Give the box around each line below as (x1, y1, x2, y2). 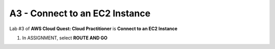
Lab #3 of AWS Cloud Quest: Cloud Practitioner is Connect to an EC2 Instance (9, 26, 178, 32)
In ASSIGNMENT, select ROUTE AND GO (22, 35, 108, 41)
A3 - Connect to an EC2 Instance (9, 8, 151, 19)
